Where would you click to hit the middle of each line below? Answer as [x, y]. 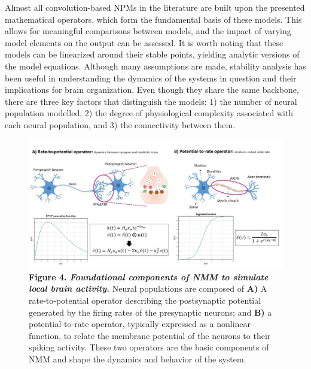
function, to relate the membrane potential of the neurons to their [150, 335]
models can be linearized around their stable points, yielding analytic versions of [152, 54]
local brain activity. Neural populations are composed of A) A [148, 288]
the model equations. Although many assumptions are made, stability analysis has [155, 66]
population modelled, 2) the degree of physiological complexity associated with [149, 113]
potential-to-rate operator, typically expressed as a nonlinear [140, 324]
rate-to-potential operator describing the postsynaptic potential [145, 300]
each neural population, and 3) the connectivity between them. [120, 124]
